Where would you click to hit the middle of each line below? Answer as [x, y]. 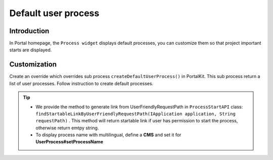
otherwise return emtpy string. [67, 128]
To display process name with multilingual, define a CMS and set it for [108, 135]
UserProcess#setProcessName [70, 142]
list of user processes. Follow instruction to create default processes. [81, 84]
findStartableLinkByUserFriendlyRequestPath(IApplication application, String [136, 114]
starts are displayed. [31, 50]
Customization [33, 65]
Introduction [29, 31]
